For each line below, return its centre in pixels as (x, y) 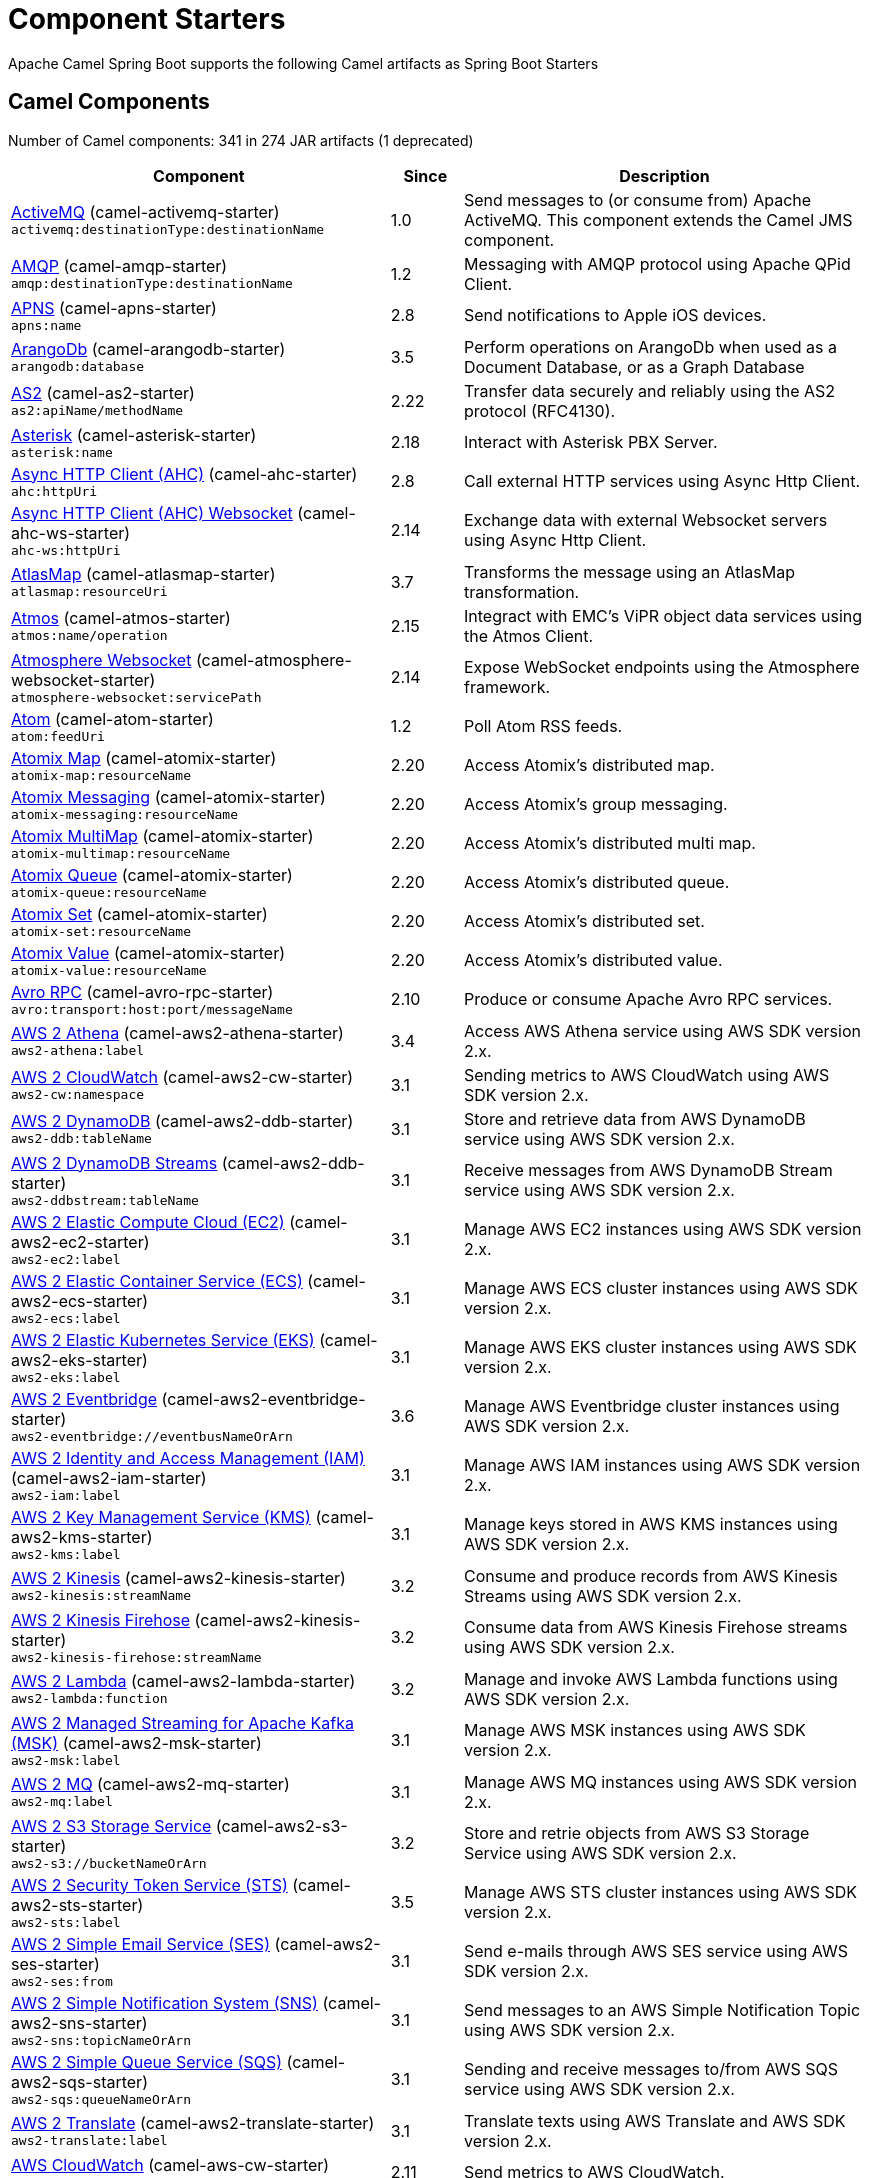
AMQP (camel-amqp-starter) (119, 266)
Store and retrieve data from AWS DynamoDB (635, 1118)
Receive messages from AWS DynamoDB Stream (648, 1170)
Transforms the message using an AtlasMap (629, 571)
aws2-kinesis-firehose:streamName (136, 1657)
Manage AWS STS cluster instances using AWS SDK (661, 1892)
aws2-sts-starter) (77, 1904)
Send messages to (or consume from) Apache (638, 199)
